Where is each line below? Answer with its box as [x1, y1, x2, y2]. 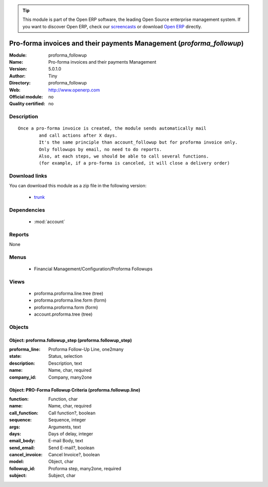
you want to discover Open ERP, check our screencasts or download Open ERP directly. [22, 23, 202, 29]
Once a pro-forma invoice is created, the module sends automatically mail [18, 126, 206, 131]
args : [9, 424, 20, 430]
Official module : [9, 94, 43, 100]
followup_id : [9, 465, 36, 472]
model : [9, 459, 24, 465]
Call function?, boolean [48, 410, 96, 416]
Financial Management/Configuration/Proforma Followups [34, 266, 153, 272]
